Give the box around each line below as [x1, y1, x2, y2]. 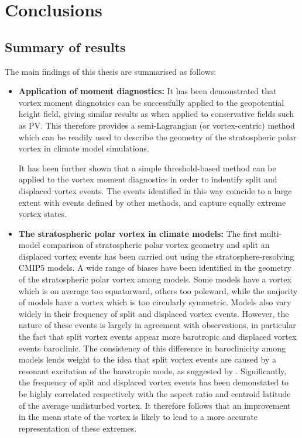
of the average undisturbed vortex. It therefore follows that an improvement [18, 399, 291, 411]
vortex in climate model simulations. [18, 142, 149, 154]
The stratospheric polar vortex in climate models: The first [18, 227, 258, 239]
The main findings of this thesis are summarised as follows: [5, 65, 217, 77]
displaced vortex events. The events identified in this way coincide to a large [18, 184, 292, 196]
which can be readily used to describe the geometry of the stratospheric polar [18, 130, 297, 143]
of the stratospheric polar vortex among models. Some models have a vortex [18, 273, 291, 285]
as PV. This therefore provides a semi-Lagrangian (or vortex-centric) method [18, 119, 295, 131]
